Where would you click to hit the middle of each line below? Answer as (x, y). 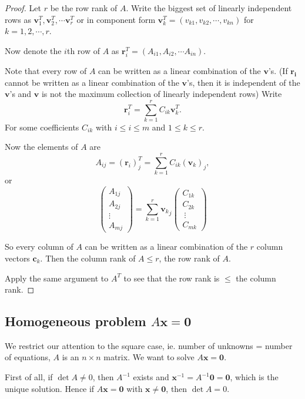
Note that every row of (46, 70)
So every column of (39, 247)
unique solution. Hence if (50, 388)
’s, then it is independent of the (244, 82)
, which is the (254, 377)
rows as (18, 19)
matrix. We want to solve (149, 357)
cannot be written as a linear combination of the (92, 82)
